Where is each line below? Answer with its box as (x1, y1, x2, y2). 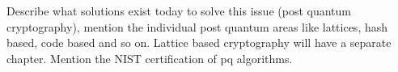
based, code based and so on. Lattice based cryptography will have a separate (6, 34, 392, 51)
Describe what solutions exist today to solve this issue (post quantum (6, 2, 351, 19)
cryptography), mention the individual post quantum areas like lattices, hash (6, 18, 388, 35)
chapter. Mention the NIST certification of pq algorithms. (6, 49, 293, 66)
